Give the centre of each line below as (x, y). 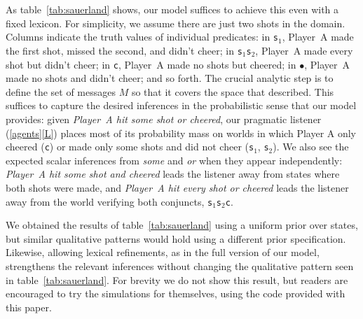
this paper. (29, 307)
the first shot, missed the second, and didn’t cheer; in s (124, 50)
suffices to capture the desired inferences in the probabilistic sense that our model (181, 105)
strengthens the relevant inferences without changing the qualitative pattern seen (180, 266)
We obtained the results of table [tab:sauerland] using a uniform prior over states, (182, 225)
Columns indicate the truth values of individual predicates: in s (142, 37)
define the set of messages (61, 91)
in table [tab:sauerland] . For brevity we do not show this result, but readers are (177, 279)
